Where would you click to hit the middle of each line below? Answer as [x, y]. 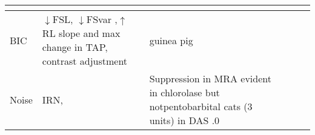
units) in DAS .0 [184, 120]
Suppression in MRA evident [210, 78]
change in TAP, [75, 47]
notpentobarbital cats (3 [201, 106]
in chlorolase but [184, 92]
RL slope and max [81, 33]
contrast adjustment [85, 61]
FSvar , [102, 19]
